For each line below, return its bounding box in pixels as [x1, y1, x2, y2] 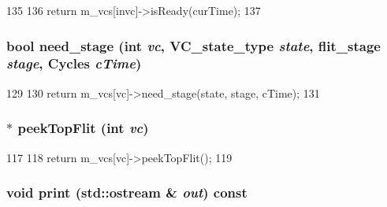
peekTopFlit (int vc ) [17, 118, 149, 138]
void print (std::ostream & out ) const [6, 183, 247, 202]
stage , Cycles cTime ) [6, 54, 142, 73]
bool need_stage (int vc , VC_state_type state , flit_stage [6, 35, 381, 55]
